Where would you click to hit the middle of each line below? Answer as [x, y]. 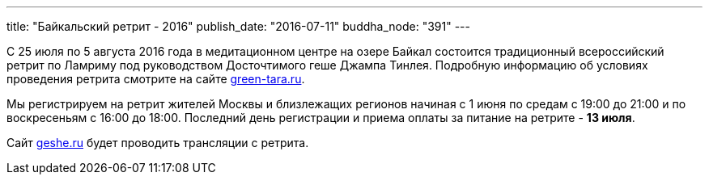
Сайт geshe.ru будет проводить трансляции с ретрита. [158, 143]
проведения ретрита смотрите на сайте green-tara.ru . [156, 79]
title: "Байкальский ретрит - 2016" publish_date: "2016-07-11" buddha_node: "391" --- [238, 26]
